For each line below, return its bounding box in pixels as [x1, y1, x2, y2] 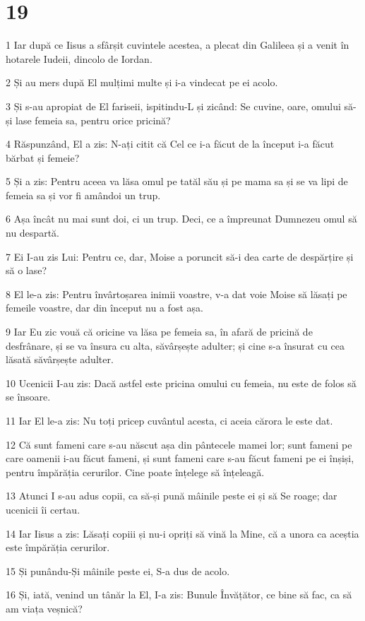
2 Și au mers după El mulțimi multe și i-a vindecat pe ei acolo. [6, 75, 278, 90]
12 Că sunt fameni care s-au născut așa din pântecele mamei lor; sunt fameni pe [6, 437, 352, 451]
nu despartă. [6, 225, 59, 240]
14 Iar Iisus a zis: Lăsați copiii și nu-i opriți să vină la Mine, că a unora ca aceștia [6, 526, 359, 540]
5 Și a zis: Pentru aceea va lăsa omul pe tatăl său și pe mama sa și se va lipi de [6, 174, 348, 189]
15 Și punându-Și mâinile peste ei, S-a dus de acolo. [6, 563, 230, 578]
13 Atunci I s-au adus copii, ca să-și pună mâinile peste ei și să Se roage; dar [6, 488, 337, 503]
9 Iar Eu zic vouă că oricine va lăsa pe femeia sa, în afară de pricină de [6, 324, 313, 339]
